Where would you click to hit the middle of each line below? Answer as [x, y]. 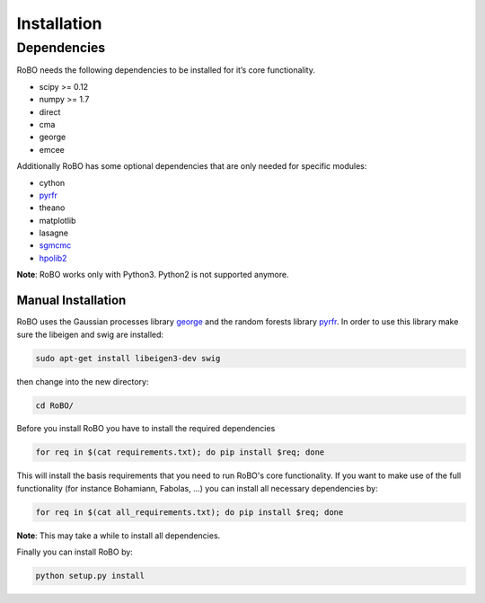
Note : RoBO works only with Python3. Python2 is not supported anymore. [153, 275]
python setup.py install [90, 576]
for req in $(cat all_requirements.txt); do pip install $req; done [190, 512]
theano [52, 208]
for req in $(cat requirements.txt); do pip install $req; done [180, 452]
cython [52, 182]
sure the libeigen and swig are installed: [90, 334]
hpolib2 [53, 258]
